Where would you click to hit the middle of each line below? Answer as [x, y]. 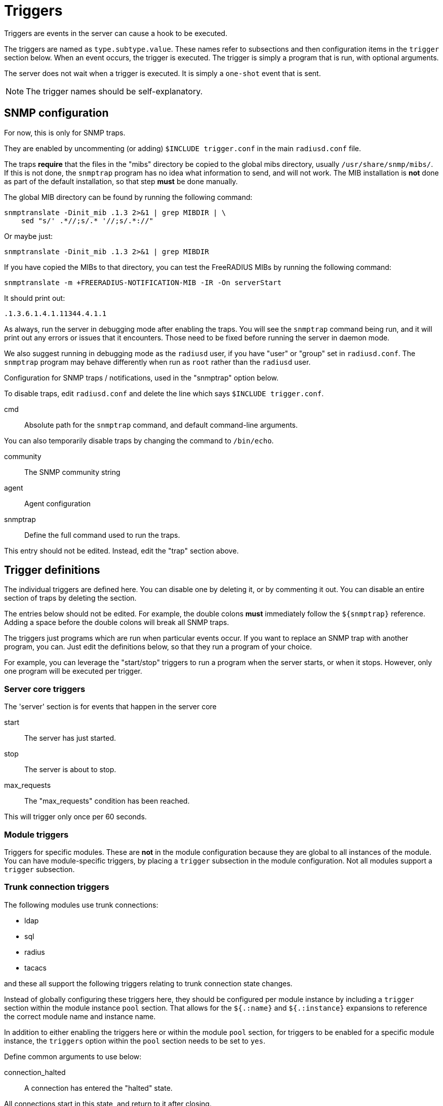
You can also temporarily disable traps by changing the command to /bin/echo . [139, 440]
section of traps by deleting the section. [70, 598]
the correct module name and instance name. [80, 1016]
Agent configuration [58, 503]
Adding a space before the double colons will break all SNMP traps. [117, 623]
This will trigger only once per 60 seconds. [75, 817]
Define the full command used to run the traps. [102, 535]
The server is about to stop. [70, 770]
